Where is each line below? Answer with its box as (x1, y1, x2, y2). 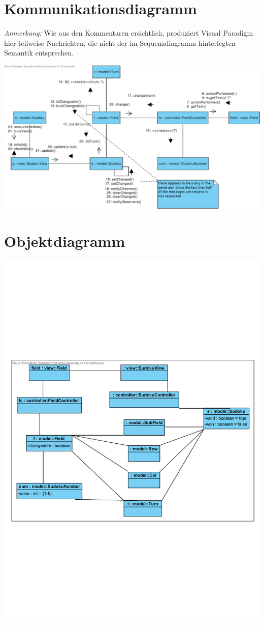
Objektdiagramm (4, 231, 125, 251)
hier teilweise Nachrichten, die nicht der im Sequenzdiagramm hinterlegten (4, 37, 236, 48)
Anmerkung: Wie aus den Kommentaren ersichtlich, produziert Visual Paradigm (4, 27, 253, 38)
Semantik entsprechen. (4, 47, 74, 58)
